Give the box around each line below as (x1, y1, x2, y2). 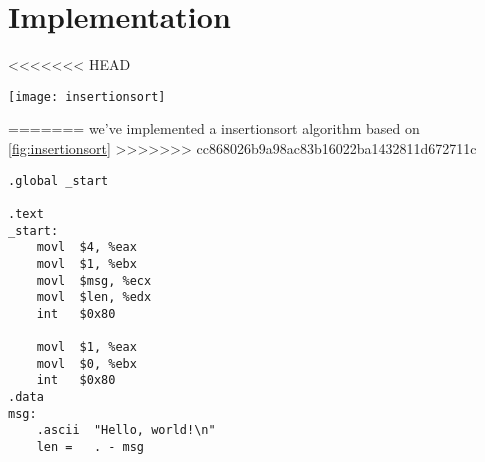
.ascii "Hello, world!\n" (36, 423, 216, 438)
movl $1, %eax (36, 340, 137, 355)
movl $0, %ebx (36, 356, 137, 371)
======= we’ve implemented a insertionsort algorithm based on (8, 118, 420, 139)
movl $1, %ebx (36, 256, 137, 271)
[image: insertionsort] (8, 89, 166, 104)
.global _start (8, 173, 109, 188)
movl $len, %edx (36, 290, 152, 305)
